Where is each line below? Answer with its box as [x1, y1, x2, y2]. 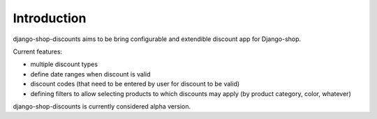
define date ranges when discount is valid [30, 70, 151, 78]
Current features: [13, 47, 63, 56]
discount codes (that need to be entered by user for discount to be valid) [30, 80, 240, 88]
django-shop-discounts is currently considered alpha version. [13, 102, 191, 111]
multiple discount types [30, 60, 98, 69]
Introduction [13, 10, 87, 26]
